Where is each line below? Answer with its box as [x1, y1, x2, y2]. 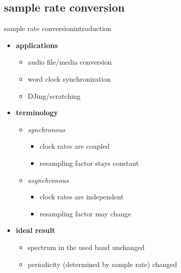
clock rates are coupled [39, 141, 110, 151]
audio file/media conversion [27, 57, 112, 67]
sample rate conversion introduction [4, 23, 111, 34]
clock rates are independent [39, 191, 124, 202]
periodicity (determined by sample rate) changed [27, 258, 177, 269]
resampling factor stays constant [39, 157, 139, 168]
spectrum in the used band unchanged [27, 241, 145, 252]
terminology [15, 107, 58, 118]
